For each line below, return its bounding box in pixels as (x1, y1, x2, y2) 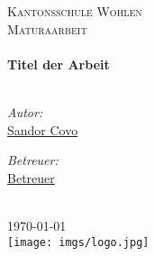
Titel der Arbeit (7, 54, 110, 73)
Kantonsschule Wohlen (7, 2, 142, 20)
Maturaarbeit (7, 19, 87, 38)
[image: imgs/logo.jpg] (7, 235, 149, 249)
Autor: (7, 102, 43, 121)
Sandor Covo (7, 120, 78, 139)
